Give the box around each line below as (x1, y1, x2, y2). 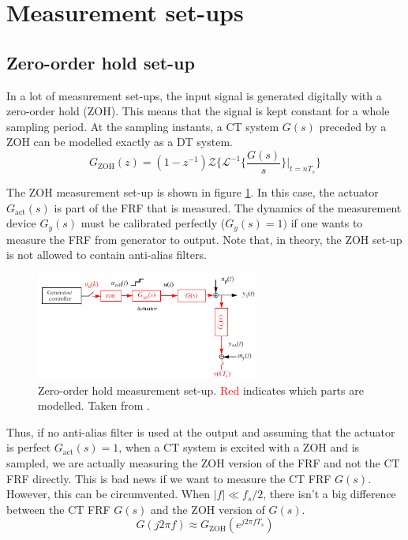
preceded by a (319, 118, 387, 134)
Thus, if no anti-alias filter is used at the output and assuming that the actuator (6, 423, 395, 440)
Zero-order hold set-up (6, 50, 195, 74)
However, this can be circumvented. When (6, 486, 210, 502)
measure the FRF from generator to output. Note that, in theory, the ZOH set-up (6, 231, 402, 247)
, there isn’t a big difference (263, 486, 396, 502)
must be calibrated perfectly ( (80, 215, 226, 231)
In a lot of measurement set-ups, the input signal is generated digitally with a (6, 87, 382, 103)
